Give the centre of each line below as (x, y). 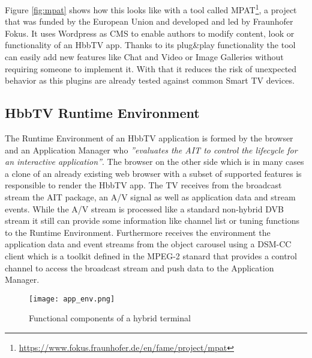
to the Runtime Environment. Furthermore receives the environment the (138, 232)
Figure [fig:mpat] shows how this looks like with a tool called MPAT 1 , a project (151, 9)
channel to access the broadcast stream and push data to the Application (139, 267)
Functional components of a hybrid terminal (110, 318)
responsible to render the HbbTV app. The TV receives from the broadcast (143, 185)
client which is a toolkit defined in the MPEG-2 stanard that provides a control (151, 255)
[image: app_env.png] (72, 299)
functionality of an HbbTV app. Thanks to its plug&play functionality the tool (150, 45)
